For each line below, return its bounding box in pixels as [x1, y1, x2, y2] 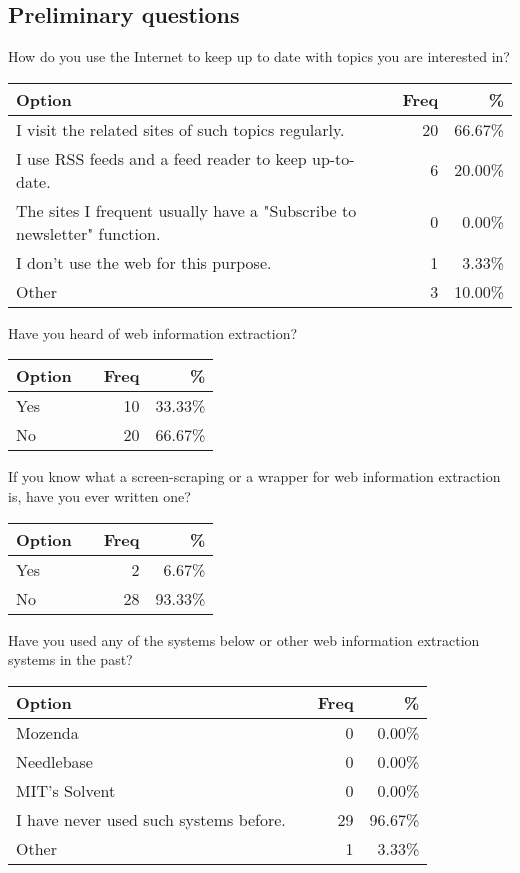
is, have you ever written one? [8, 485, 191, 506]
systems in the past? [8, 649, 133, 670]
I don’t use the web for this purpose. [16, 250, 272, 274]
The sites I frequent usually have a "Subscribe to [16, 198, 357, 222]
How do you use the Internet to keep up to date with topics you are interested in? [8, 46, 510, 67]
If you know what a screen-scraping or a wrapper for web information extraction [8, 466, 501, 487]
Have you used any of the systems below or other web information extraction [8, 629, 480, 650]
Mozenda [16, 720, 79, 744]
